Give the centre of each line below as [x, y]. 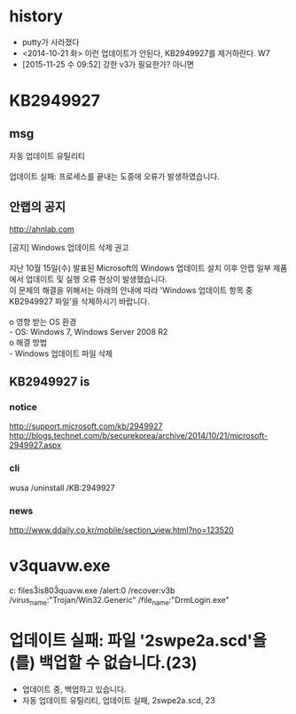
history [36, 16]
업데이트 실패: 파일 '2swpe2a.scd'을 [138, 640]
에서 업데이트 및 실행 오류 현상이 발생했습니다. [89, 279]
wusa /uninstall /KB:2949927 [62, 488]
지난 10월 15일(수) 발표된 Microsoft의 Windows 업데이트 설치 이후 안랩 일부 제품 [148, 267]
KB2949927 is [50, 382]
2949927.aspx [35, 445]
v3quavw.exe [60, 566]
